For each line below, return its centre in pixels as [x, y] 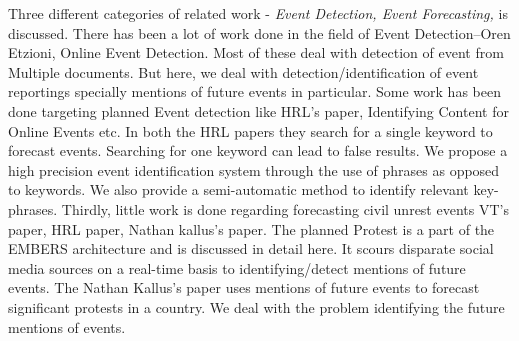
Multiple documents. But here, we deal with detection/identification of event [243, 71]
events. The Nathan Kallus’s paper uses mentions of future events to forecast [244, 287]
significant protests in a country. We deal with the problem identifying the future [256, 306]
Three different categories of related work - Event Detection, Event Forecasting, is [258, 13]
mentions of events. [67, 326]
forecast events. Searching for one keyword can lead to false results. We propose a [258, 150]
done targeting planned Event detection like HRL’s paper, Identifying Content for [258, 110]
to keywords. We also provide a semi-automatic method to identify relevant [238, 189]
